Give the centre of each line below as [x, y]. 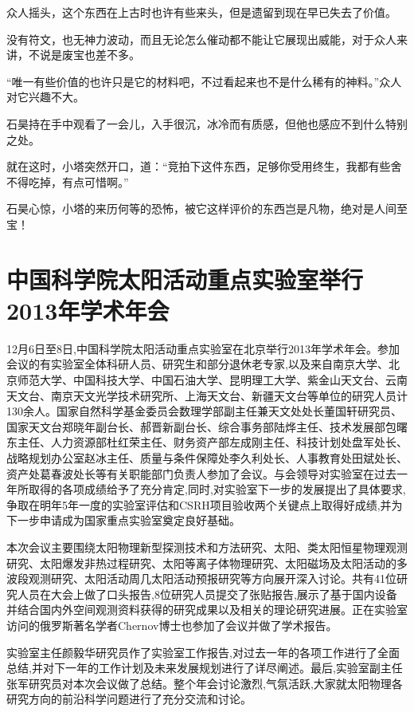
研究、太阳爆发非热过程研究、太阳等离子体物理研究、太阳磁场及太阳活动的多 [207, 563]
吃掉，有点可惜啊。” [78, 181]
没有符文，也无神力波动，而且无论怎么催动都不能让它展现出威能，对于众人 [201, 39]
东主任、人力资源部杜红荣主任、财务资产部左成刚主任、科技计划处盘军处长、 [207, 442]
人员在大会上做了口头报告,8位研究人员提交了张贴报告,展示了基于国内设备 [207, 594]
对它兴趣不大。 [45, 97]
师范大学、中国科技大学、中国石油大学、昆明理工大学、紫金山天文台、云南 [212, 380]
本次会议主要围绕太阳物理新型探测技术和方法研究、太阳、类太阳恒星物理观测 [207, 547]
